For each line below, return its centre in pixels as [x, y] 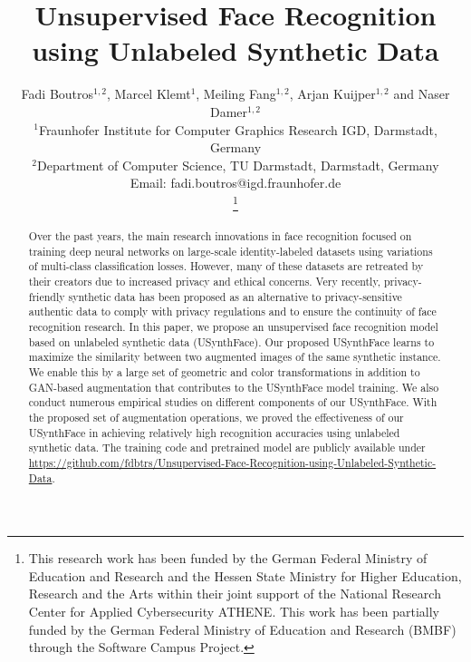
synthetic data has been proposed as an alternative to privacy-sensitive [235, 296]
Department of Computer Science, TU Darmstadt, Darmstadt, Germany [238, 165]
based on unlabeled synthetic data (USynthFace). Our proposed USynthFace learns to [231, 341]
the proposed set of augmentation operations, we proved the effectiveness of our [216, 417]
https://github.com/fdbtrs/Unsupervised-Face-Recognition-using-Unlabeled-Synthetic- [232, 462]
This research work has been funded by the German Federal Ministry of [228, 558]
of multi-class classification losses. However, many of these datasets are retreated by [226, 266]
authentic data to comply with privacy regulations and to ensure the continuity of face [232, 312]
